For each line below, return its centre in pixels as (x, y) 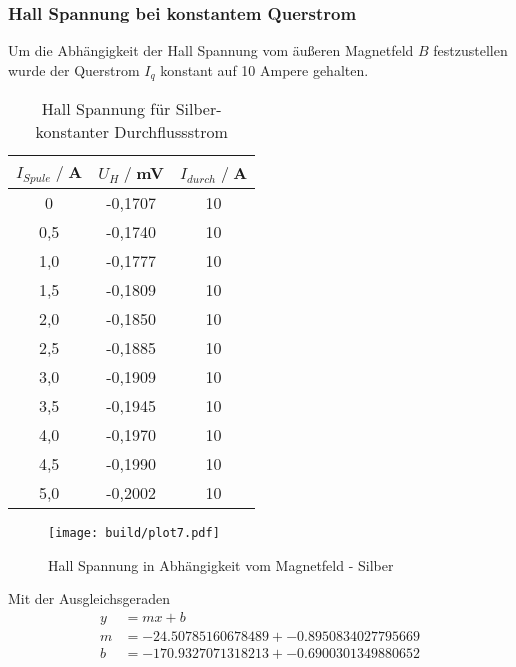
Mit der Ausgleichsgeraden (89, 598)
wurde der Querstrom (74, 69)
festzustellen (470, 50)
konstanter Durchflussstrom (131, 132)
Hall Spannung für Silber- (131, 109)
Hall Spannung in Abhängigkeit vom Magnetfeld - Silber (221, 564)
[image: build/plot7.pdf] (134, 533)
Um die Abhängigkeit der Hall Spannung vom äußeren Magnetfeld (211, 50)
